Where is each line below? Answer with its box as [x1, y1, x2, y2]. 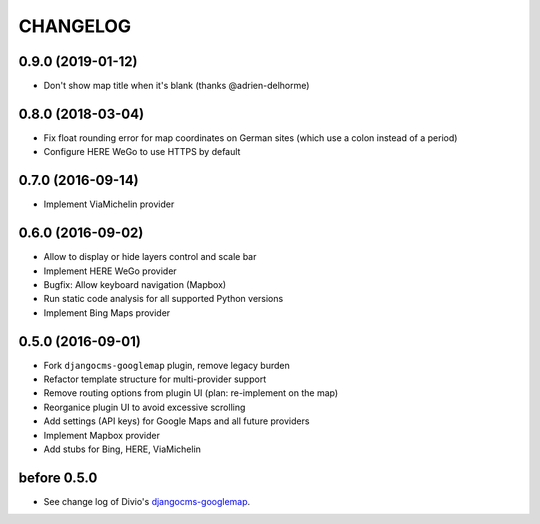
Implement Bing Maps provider [43, 306, 171, 319]
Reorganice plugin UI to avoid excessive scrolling [43, 401, 246, 413]
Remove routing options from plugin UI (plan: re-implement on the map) [43, 387, 339, 399]
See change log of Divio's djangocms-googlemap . [43, 495, 251, 507]
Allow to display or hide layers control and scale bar [43, 251, 257, 263]
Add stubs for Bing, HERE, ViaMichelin [43, 443, 202, 455]
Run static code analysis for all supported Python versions [43, 293, 284, 305]
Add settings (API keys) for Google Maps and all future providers [43, 415, 310, 427]
